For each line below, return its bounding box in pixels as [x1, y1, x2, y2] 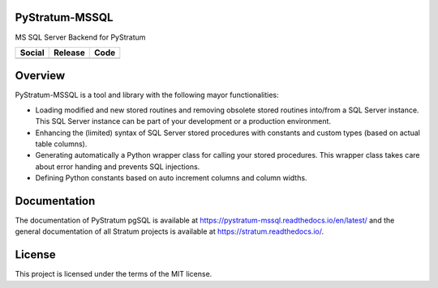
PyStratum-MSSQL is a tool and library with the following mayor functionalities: [15, 90, 279, 100]
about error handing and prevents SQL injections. [35, 162, 200, 172]
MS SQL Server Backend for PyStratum [15, 32, 146, 42]
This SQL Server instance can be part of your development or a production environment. [35, 116, 332, 126]
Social [19, 47, 45, 58]
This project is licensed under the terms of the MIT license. [15, 269, 213, 279]
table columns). [35, 138, 88, 149]
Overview [15, 69, 66, 83]
